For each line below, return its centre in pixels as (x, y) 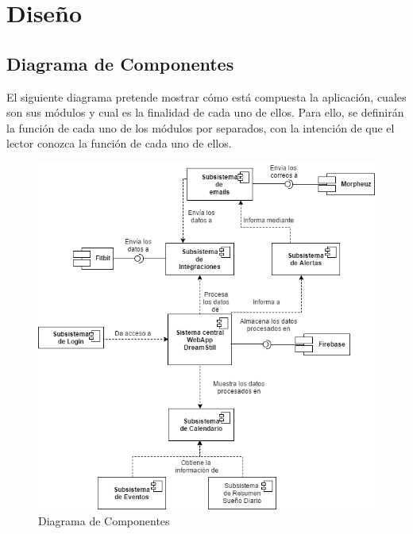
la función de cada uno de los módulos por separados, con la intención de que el (201, 127)
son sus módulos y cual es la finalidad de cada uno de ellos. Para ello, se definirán (205, 112)
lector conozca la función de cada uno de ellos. (119, 143)
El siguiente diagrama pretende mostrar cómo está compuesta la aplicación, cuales (206, 96)
